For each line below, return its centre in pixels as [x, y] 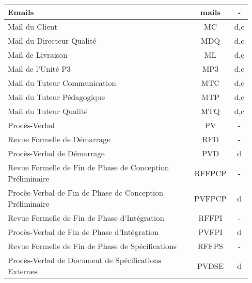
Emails [21, 12]
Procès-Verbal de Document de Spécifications [85, 260]
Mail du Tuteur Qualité [48, 111]
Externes [23, 271]
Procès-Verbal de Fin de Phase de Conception [86, 192]
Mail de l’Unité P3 [39, 69]
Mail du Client [33, 26]
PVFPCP [210, 198]
